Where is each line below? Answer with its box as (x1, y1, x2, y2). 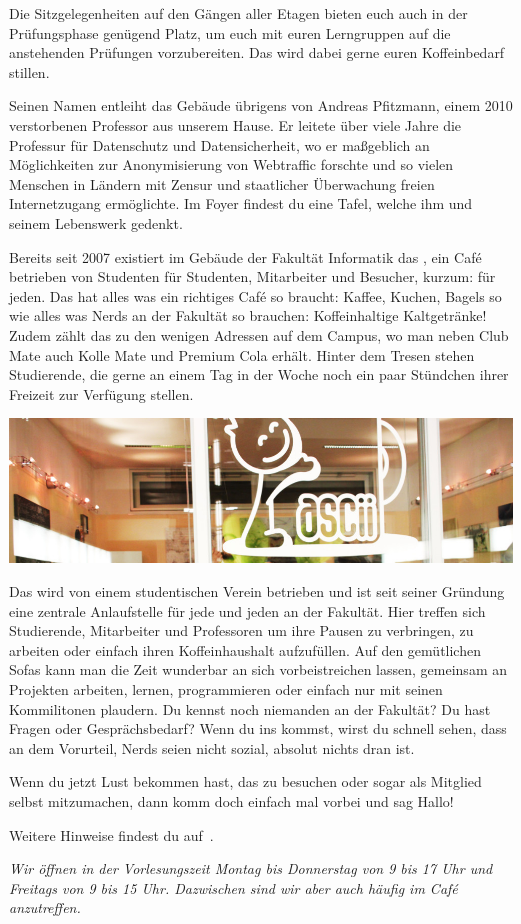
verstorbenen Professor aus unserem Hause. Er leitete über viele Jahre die (9, 114, 462, 135)
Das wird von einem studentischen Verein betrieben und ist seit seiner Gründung (9, 581, 505, 602)
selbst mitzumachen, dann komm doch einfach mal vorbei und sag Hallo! (9, 790, 454, 811)
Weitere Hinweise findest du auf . (9, 824, 214, 845)
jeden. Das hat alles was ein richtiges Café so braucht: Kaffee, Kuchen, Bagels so (9, 285, 502, 306)
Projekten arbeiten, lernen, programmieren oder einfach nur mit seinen (9, 678, 443, 699)
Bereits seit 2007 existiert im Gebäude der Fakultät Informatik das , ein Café (9, 246, 482, 267)
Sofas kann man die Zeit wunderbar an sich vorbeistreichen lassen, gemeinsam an (9, 659, 507, 680)
